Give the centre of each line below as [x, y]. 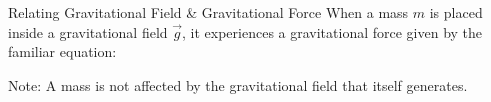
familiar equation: [62, 51]
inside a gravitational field [88, 31]
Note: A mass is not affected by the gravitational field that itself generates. [238, 84]
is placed [456, 12]
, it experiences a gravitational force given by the [332, 31]
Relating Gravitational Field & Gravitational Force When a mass [208, 12]
